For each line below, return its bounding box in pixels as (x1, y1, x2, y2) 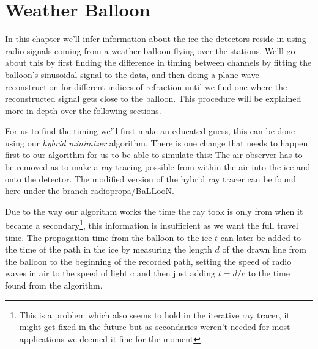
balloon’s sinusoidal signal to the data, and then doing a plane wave (5, 68, 259, 81)
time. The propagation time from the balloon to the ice (5, 231, 212, 243)
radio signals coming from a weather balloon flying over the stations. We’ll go (5, 44, 295, 57)
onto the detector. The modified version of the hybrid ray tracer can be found (5, 172, 296, 185)
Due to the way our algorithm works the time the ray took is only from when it (5, 204, 303, 217)
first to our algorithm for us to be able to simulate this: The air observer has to (5, 148, 303, 161)
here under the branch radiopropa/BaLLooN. (5, 184, 174, 197)
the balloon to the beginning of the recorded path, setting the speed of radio (5, 254, 292, 267)
